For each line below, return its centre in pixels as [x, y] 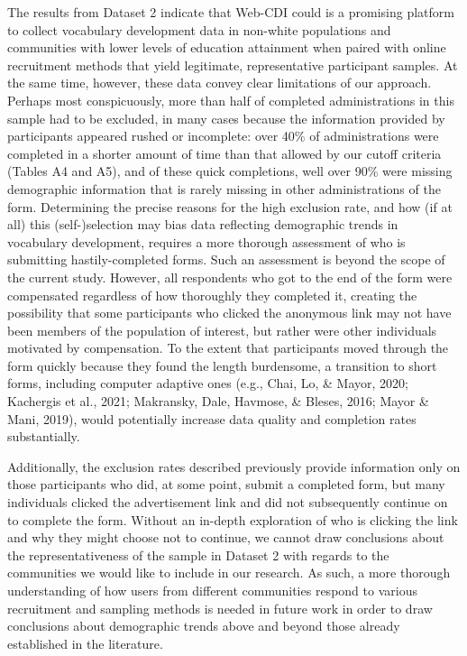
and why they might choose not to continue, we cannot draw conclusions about [226, 537]
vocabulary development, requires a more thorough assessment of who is [206, 241]
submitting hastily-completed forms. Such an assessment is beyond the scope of [226, 259]
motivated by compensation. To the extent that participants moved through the [228, 348]
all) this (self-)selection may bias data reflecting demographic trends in [203, 224]
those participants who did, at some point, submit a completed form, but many [226, 484]
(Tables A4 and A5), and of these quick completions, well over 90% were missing [230, 171]
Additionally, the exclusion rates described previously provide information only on [234, 466]
